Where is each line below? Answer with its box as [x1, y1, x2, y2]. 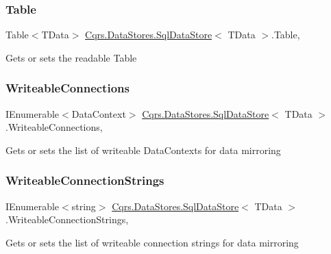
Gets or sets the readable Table [5, 50, 137, 64]
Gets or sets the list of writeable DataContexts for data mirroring [5, 142, 281, 157]
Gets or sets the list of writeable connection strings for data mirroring [5, 235, 299, 249]
